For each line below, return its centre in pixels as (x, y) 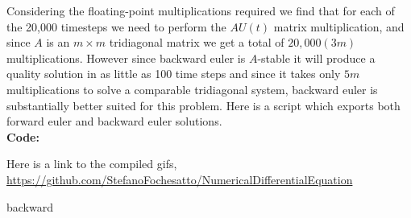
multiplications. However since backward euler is (126, 58)
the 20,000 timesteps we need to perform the (116, 26)
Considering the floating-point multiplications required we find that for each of (201, 10)
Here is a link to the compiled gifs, (92, 164)
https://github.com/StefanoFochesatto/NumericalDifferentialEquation (180, 179)
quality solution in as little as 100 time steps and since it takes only (174, 74)
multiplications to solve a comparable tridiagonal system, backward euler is (192, 89)
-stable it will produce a (316, 58)
